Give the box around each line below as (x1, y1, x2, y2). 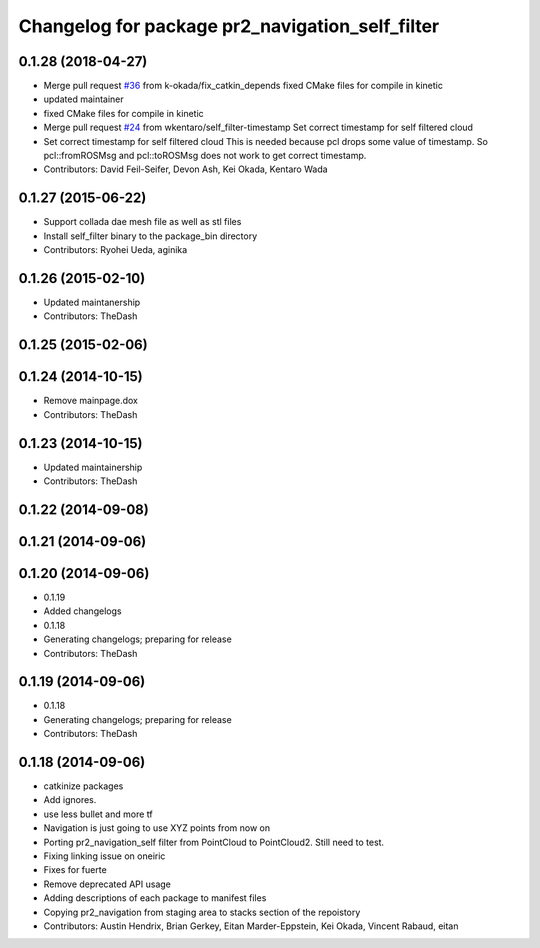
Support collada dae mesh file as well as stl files (43, 216, 242, 228)
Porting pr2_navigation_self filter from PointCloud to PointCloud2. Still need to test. (43, 836, 385, 848)
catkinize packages (43, 780, 124, 792)
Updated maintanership (43, 296, 141, 308)
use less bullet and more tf (43, 808, 154, 820)
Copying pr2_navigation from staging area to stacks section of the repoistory (43, 906, 361, 918)
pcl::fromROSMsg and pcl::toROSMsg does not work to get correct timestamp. (43, 150, 367, 162)
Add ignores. (43, 794, 97, 806)
